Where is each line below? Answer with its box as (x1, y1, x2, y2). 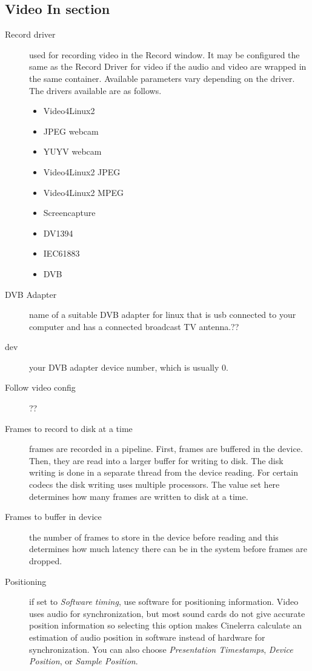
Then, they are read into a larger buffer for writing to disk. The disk (29, 454, 284, 467)
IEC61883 (43, 247, 80, 260)
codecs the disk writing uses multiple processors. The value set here (29, 478, 280, 491)
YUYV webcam (43, 145, 102, 158)
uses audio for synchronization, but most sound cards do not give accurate (29, 607, 305, 619)
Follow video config (5, 381, 76, 394)
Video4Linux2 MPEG (43, 186, 124, 198)
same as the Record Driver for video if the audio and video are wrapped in (29, 60, 307, 73)
